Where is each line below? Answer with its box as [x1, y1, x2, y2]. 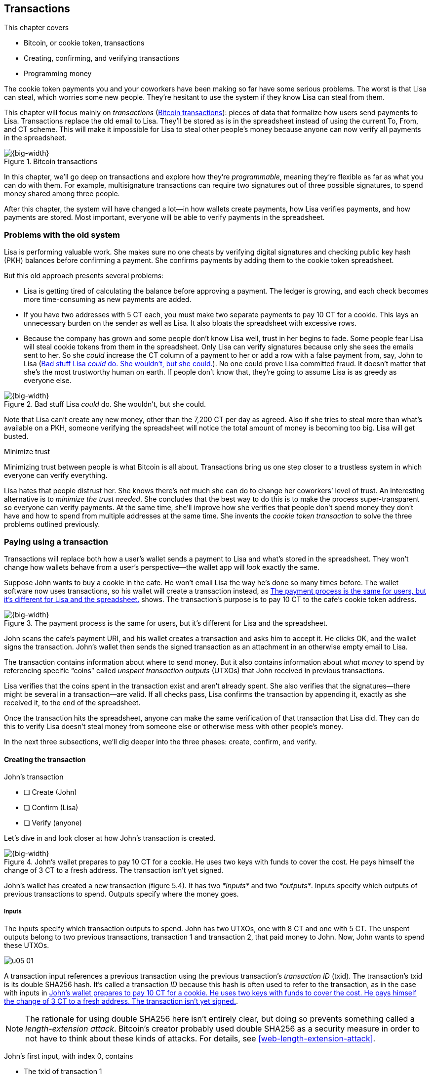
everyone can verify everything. [4, 471, 108, 480]
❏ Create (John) [24, 788, 77, 797]
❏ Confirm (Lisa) [24, 803, 79, 812]
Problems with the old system [4, 229, 120, 240]
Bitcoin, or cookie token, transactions [24, 39, 145, 47]
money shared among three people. [4, 189, 120, 198]
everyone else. [24, 376, 72, 385]
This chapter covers [4, 23, 69, 32]
